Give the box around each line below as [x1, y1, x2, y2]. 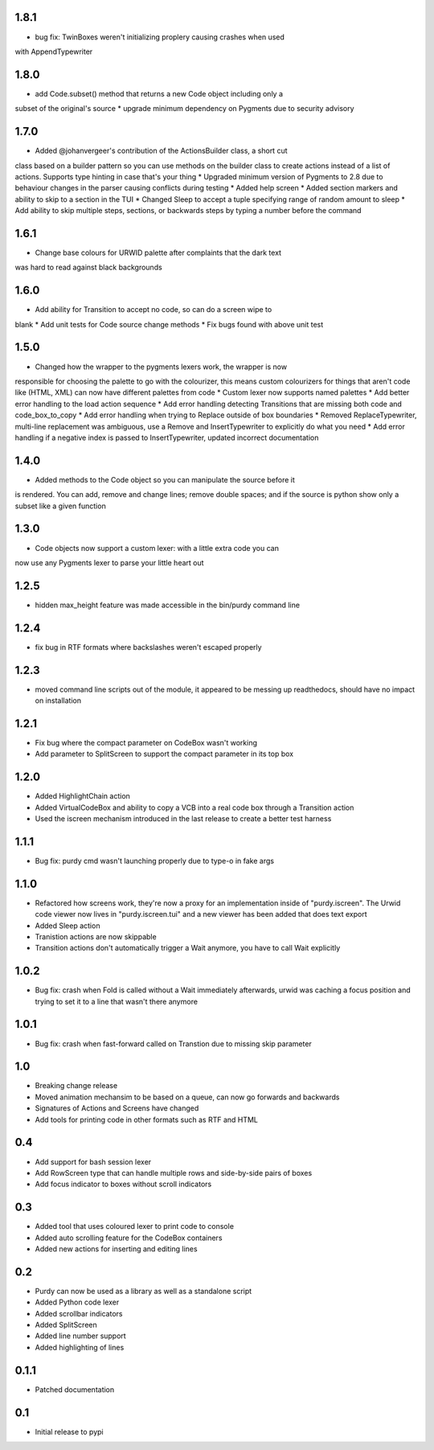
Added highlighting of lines [35, 1342, 125, 1352]
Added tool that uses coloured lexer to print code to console [35, 1222, 235, 1231]
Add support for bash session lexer [35, 1156, 152, 1166]
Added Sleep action [35, 921, 100, 930]
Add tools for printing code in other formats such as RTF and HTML [35, 1115, 259, 1124]
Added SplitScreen [35, 1320, 98, 1330]
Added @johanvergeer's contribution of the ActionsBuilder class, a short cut [35, 146, 288, 156]
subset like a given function [14, 501, 106, 511]
